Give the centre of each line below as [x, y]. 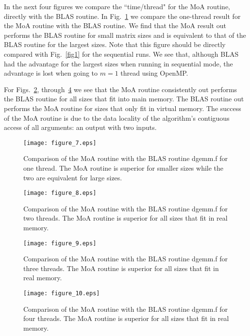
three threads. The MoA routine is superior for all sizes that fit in [121, 268]
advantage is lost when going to [51, 73]
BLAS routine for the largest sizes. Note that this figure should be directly [115, 44]
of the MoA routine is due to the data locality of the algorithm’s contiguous [117, 118]
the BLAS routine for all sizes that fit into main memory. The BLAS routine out [124, 99]
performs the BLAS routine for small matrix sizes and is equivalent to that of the [125, 35]
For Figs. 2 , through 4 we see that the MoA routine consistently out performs [121, 89]
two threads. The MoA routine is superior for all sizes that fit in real [125, 218]
